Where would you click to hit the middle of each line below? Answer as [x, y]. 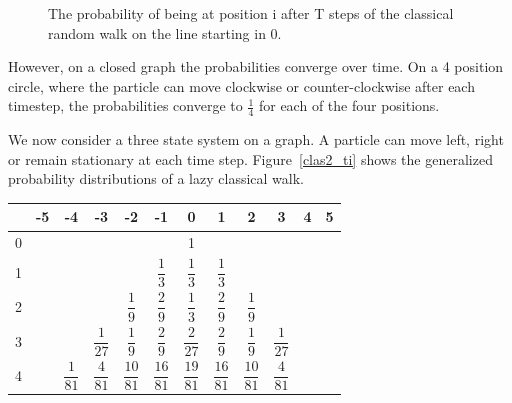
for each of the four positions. [349, 105]
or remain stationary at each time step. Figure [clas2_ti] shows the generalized [250, 158]
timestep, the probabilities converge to [125, 105]
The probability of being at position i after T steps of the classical [251, 13]
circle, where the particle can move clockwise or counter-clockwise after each [241, 85]
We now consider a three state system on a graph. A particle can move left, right [256, 139]
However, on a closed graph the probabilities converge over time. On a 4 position [256, 66]
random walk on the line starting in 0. [165, 32]
